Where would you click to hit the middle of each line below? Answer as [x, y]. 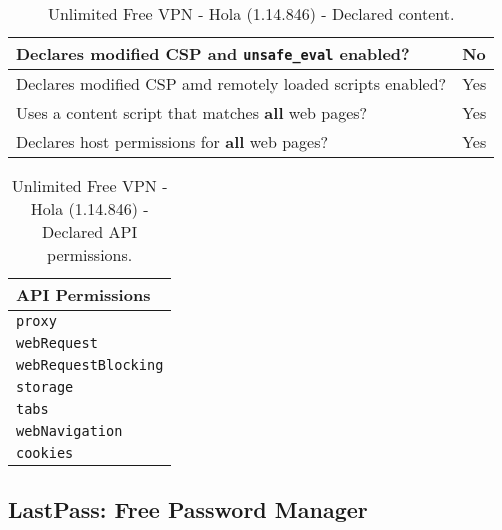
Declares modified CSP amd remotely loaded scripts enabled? [231, 83]
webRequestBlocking [90, 365]
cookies [45, 453]
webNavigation [69, 431]
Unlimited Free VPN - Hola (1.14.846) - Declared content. [251, 13]
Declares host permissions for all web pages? [172, 141]
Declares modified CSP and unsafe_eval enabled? [213, 53]
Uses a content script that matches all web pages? [192, 112]
